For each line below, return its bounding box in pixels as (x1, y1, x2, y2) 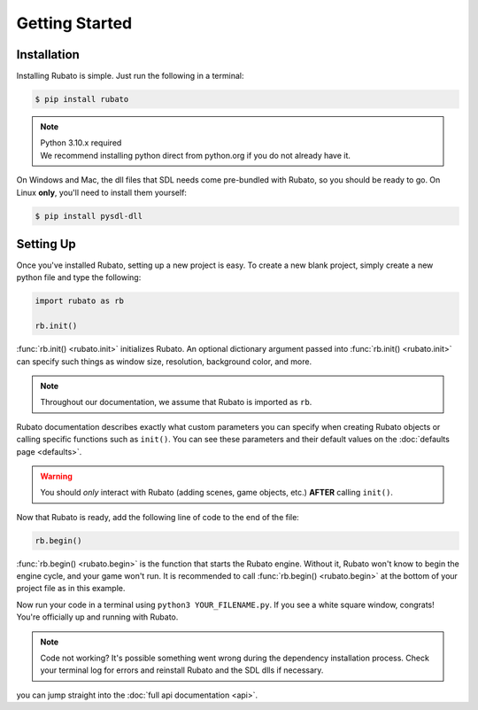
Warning (40, 471, 73, 481)
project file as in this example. (16, 583, 126, 594)
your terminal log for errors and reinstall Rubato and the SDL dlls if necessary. (40, 665, 324, 675)
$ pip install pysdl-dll (35, 211, 143, 221)
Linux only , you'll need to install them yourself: (16, 187, 188, 198)
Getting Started (16, 13, 133, 33)
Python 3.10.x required (40, 137, 122, 148)
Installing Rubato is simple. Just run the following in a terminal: (16, 71, 244, 82)
